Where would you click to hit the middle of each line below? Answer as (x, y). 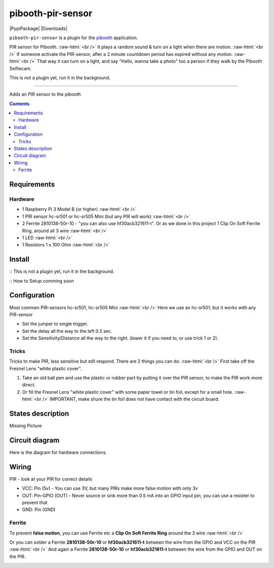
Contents (20, 104)
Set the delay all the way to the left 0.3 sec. (67, 331)
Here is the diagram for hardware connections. (58, 452)
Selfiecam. (21, 68)
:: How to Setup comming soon (42, 281)
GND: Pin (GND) (39, 510)
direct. (29, 385)
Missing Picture (26, 426)
